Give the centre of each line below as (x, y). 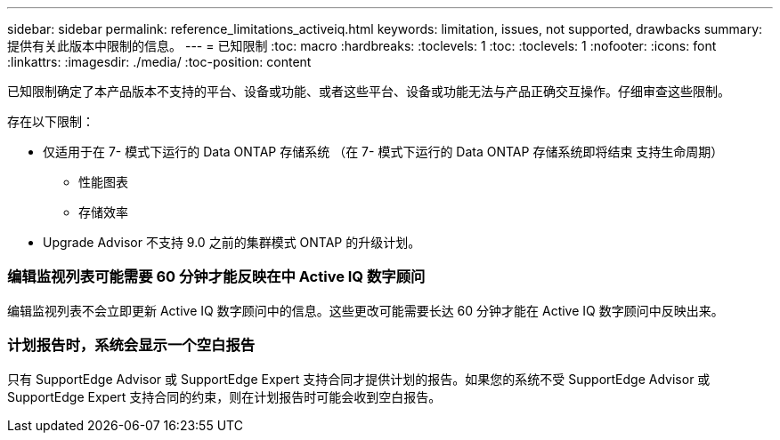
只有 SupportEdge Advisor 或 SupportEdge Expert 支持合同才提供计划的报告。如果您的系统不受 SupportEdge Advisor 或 (359, 379)
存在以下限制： (51, 121)
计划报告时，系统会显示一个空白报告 (131, 345)
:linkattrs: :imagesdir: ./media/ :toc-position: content (159, 62)
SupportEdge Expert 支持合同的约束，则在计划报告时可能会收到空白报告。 (224, 396)
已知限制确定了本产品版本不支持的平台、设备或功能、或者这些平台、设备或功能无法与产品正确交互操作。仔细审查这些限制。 (369, 91)
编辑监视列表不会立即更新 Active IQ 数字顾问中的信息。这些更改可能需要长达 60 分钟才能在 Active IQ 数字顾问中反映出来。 (366, 310)
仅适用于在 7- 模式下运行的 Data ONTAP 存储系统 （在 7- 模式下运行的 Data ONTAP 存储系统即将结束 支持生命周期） (383, 152)
